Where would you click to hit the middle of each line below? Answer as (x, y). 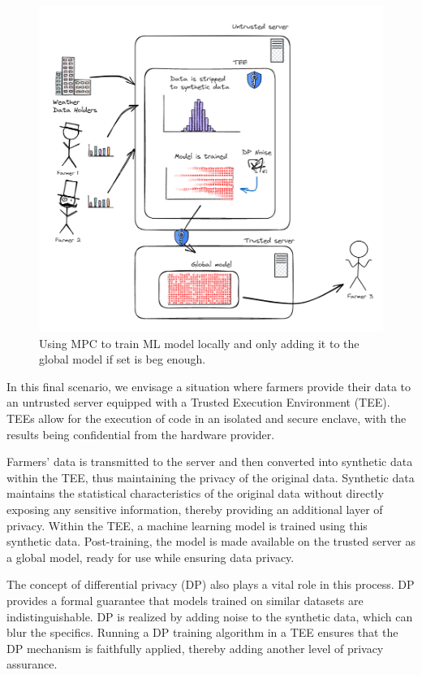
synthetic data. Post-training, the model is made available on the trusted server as (211, 541)
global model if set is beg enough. (123, 359)
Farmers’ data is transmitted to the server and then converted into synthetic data (210, 462)
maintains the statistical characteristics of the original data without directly (195, 493)
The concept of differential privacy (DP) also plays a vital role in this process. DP (211, 584)
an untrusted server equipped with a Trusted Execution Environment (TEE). (198, 402)
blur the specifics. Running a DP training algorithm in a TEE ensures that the (202, 632)
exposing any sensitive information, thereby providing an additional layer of (195, 509)
